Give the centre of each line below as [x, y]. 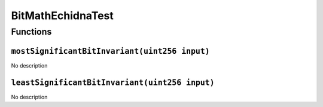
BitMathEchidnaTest [62, 16]
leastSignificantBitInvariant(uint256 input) [113, 82]
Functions [31, 32]
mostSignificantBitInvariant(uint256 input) [111, 51]
